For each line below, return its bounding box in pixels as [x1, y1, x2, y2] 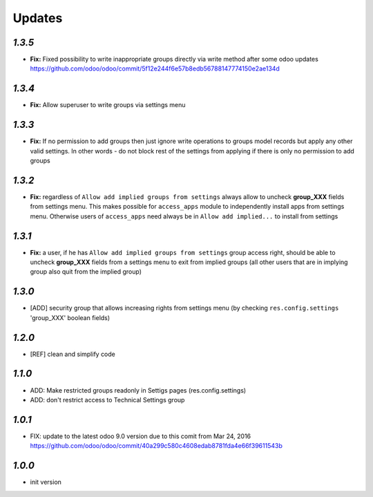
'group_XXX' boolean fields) [30, 313, 111, 321]
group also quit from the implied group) [30, 268, 142, 276]
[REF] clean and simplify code [30, 350, 115, 358]
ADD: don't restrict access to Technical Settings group [30, 395, 185, 404]
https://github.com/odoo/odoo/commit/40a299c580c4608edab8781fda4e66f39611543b [30, 442, 283, 450]
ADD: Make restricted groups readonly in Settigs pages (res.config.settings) [30, 386, 247, 394]
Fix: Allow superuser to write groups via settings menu [30, 101, 186, 109]
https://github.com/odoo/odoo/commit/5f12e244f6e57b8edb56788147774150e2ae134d [30, 64, 280, 73]
